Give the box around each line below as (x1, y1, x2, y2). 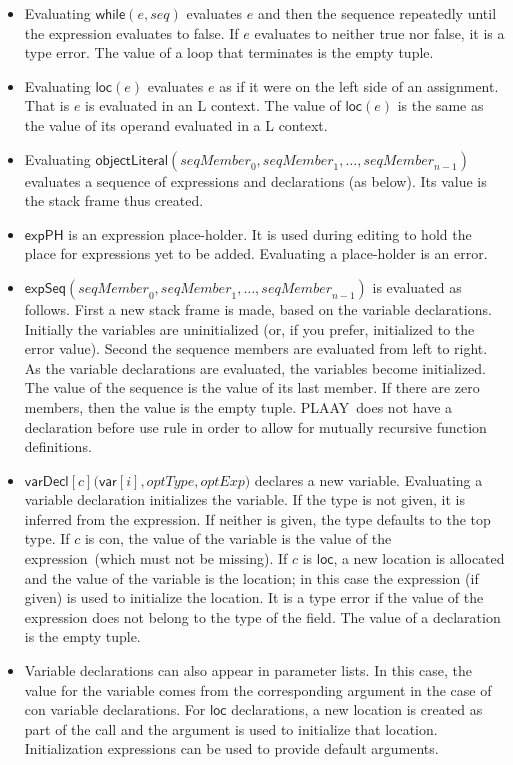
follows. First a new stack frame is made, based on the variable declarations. (24, 298, 492, 319)
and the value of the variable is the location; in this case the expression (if (24, 567, 479, 588)
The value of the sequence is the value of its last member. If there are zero (24, 377, 480, 398)
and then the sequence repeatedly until (257, 3, 497, 23)
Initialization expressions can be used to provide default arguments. (24, 738, 439, 759)
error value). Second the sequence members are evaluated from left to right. (24, 338, 488, 359)
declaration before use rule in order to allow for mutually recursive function (24, 416, 487, 437)
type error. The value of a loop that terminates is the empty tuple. (24, 42, 434, 63)
